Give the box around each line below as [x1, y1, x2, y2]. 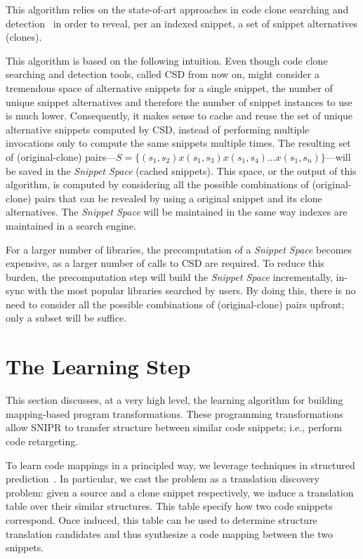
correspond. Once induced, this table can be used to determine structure [6, 512, 317, 527]
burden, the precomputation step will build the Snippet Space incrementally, [6, 269, 333, 284]
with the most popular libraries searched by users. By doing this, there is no [27, 283, 356, 298]
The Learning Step [6, 352, 191, 381]
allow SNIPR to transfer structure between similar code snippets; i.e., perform [6, 420, 342, 435]
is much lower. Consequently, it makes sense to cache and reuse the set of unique [6, 108, 353, 123]
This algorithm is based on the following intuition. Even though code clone [6, 53, 328, 67]
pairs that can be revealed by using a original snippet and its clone [34, 190, 322, 205]
